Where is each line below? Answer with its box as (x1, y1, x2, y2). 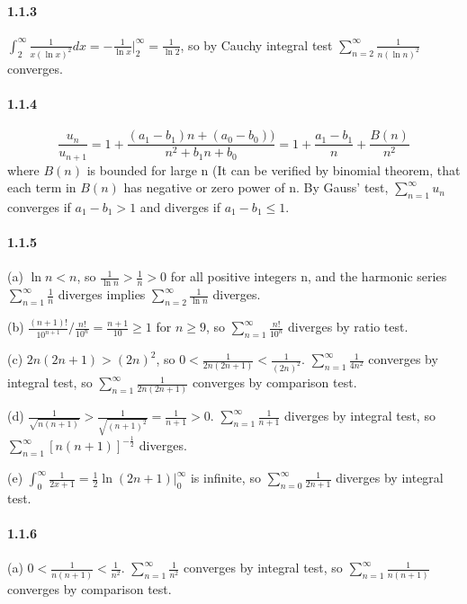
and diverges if (139, 197, 220, 216)
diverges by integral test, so (284, 406, 436, 425)
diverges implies (58, 285, 146, 304)
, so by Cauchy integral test (180, 35, 333, 54)
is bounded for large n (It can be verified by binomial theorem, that (86, 160, 461, 179)
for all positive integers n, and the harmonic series (170, 267, 447, 286)
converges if (7, 197, 71, 216)
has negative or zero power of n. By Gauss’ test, (123, 178, 389, 197)
